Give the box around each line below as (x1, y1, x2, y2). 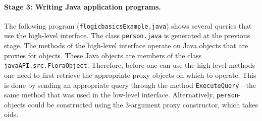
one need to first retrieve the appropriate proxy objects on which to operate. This (4, 69, 256, 80)
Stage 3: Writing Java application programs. (4, 1, 161, 12)
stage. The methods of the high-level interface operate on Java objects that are (4, 40, 248, 51)
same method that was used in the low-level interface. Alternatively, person (4, 89, 239, 100)
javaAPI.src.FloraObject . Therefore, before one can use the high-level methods (4, 60, 255, 70)
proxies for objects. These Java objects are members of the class (4, 50, 202, 60)
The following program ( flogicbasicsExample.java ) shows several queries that (4, 20, 252, 31)
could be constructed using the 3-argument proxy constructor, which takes (28, 99, 258, 109)
